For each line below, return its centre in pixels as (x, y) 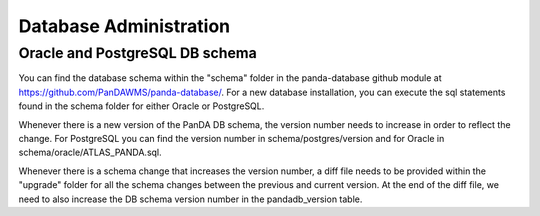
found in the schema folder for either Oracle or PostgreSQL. (141, 106)
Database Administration (124, 26)
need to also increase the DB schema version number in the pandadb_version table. (190, 199)
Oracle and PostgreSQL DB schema (137, 53)
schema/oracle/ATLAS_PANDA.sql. (90, 152)
